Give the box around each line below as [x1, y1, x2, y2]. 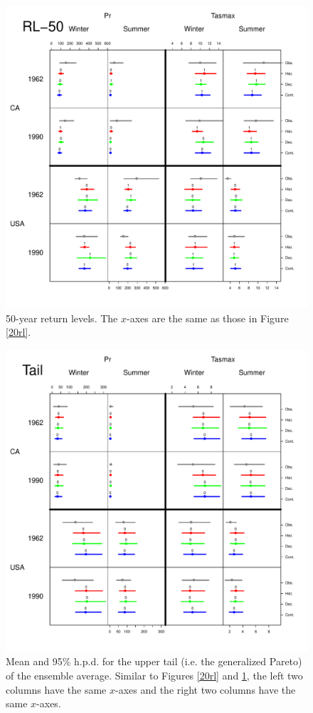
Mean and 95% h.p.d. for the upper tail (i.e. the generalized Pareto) [6, 654, 302, 669]
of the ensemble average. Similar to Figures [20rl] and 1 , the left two [6, 667, 303, 682]
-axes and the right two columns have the [115, 682, 296, 697]
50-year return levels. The [6, 310, 118, 325]
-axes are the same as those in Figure [126, 310, 289, 325]
